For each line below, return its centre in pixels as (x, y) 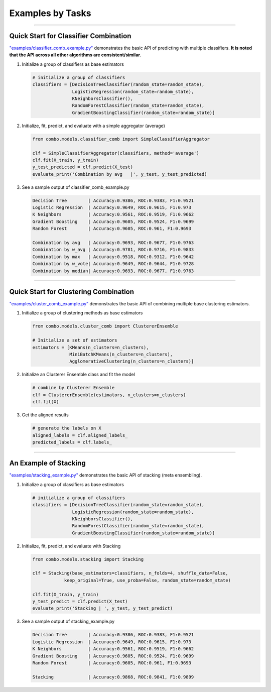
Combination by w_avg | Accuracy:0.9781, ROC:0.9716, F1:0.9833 (113, 250)
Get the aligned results (45, 415)
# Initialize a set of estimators (75, 340)
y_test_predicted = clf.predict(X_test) (83, 167)
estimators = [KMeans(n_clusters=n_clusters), (91, 347)
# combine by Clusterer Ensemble (74, 388)
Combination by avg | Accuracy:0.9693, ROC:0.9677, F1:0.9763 (113, 243)
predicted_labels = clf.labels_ (72, 442)
